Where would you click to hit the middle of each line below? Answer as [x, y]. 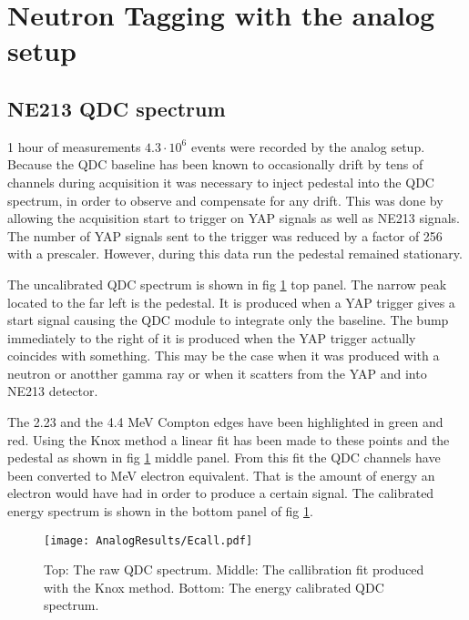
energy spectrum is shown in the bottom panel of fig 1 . [160, 511]
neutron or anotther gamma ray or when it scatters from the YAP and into [217, 373]
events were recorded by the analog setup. [308, 146]
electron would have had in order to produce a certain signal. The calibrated [221, 493]
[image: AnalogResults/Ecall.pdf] [148, 540]
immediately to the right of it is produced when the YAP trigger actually [212, 337]
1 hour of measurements [74, 146]
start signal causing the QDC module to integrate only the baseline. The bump [228, 320]
